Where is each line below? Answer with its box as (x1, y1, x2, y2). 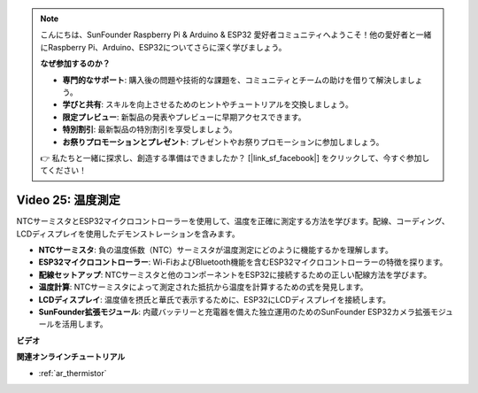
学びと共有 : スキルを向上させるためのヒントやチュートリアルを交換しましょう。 (62, 99, 353, 110)
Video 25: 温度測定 (16, 193, 121, 208)
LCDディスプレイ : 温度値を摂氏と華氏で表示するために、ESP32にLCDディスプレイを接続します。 (38, 294, 391, 304)
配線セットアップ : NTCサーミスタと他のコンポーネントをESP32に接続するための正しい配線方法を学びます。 (38, 269, 432, 280)
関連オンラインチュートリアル (16, 351, 126, 362)
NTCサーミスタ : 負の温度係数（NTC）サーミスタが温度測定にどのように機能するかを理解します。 (38, 244, 393, 255)
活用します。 (61, 319, 108, 329)
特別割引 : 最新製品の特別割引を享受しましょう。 (62, 124, 238, 135)
